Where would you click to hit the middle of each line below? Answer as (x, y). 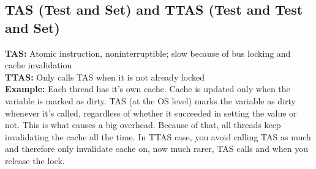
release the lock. (35, 160)
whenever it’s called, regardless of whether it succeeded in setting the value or (151, 113)
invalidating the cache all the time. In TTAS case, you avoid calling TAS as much (158, 136)
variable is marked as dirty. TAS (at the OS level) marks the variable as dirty (150, 100)
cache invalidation (39, 65)
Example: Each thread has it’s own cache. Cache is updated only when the (148, 89)
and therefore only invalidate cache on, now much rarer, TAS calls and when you (156, 149)
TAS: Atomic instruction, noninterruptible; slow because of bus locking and (148, 53)
